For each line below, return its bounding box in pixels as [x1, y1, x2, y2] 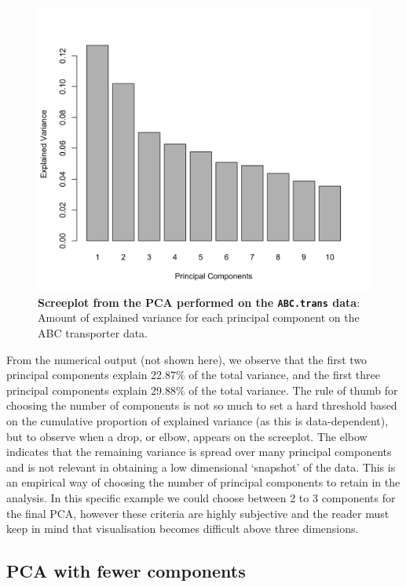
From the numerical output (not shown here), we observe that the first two [6, 351, 368, 367]
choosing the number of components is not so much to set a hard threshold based [6, 397, 397, 414]
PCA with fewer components [6, 559, 246, 583]
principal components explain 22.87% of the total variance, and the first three [6, 366, 380, 383]
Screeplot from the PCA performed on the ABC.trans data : [38, 293, 360, 310]
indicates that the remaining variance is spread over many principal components [6, 443, 392, 460]
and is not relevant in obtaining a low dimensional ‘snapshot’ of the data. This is [6, 458, 396, 475]
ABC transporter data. [38, 324, 148, 341]
